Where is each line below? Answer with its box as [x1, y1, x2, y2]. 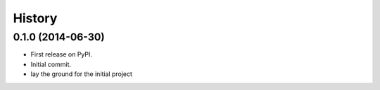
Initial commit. [30, 60, 72, 68]
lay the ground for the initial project [30, 70, 133, 78]
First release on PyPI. [30, 50, 93, 59]
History [13, 10, 58, 26]
